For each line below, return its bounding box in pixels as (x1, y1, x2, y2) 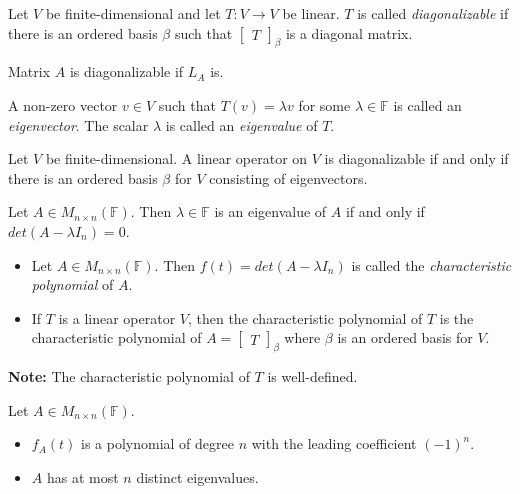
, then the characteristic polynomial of (187, 307, 423, 328)
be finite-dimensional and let (45, 3, 221, 23)
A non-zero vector (8, 94, 118, 115)
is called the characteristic (351, 254, 512, 275)
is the (439, 307, 474, 328)
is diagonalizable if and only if (324, 148, 509, 169)
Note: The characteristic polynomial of (8, 366, 250, 387)
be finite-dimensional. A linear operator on (45, 148, 308, 169)
